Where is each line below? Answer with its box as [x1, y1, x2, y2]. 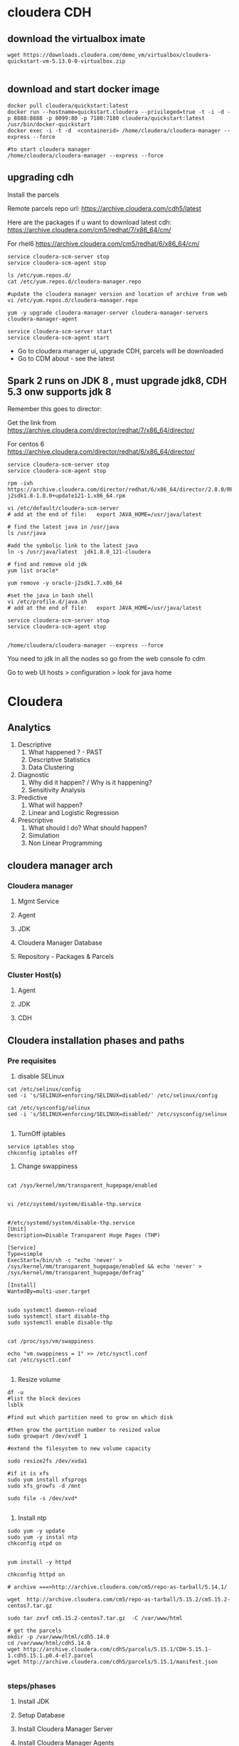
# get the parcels [7, 1627, 62, 1635]
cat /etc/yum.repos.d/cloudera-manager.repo [7, 278, 142, 285]
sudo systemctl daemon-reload [7, 1306, 97, 1314]
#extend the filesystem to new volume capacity [7, 1445, 152, 1453]
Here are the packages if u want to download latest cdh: [7, 218, 172, 227]
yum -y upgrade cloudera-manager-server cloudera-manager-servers [7, 309, 208, 316]
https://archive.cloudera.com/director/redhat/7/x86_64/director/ [7, 426, 195, 435]
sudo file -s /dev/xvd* [7, 1495, 78, 1502]
